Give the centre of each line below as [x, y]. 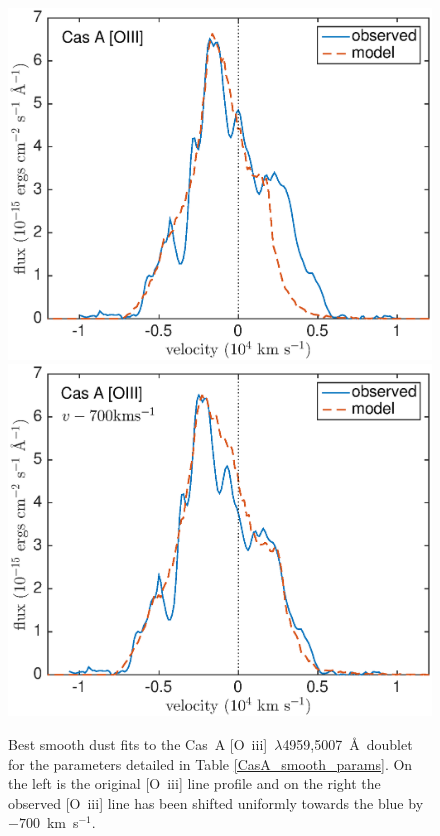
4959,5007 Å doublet [347, 743]
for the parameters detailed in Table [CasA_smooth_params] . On [210, 763]
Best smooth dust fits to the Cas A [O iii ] [138, 743]
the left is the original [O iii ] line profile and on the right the [194, 783]
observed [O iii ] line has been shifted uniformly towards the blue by [216, 802]
